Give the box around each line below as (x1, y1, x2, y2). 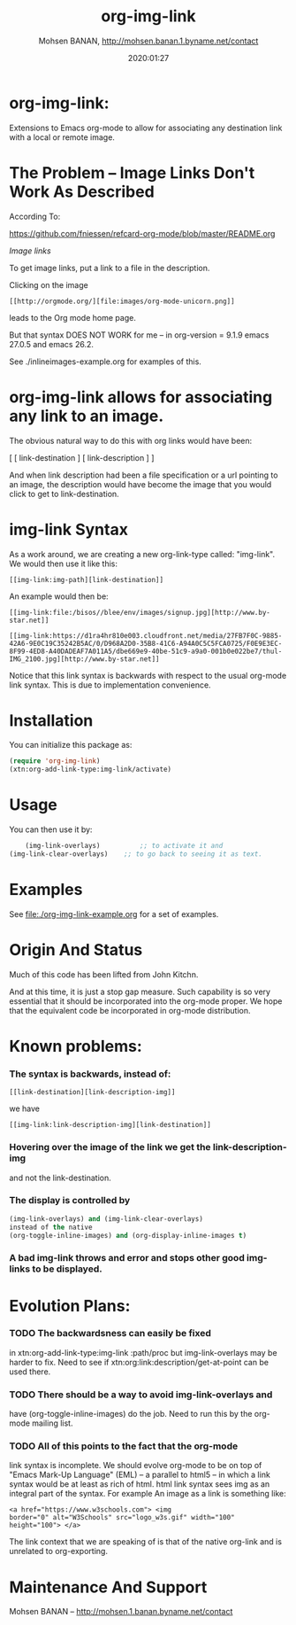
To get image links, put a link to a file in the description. (9, 262, 210, 273)
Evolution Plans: (9, 1295, 131, 1316)
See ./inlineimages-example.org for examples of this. (9, 356, 201, 367)
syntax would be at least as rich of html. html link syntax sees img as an (9, 1479, 270, 1489)
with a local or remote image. (9, 131, 115, 143)
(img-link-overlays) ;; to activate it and (25, 842, 224, 851)
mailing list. (32, 1418, 73, 1428)
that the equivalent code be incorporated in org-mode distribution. (9, 1005, 251, 1015)
